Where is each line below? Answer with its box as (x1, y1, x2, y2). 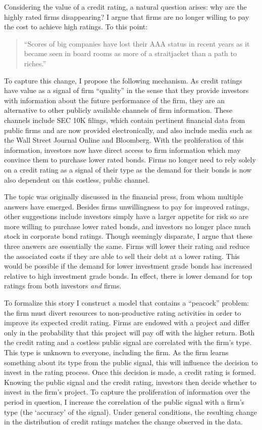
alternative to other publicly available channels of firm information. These (4, 105, 233, 115)
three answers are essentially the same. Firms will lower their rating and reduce (4, 241, 250, 251)
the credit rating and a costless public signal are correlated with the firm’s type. (4, 337, 252, 348)
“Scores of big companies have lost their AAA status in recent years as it (24, 38, 250, 49)
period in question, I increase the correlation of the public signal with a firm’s (4, 396, 245, 407)
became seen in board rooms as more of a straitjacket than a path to (24, 48, 237, 59)
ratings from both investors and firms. (4, 280, 122, 291)
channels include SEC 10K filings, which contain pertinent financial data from (4, 114, 245, 125)
